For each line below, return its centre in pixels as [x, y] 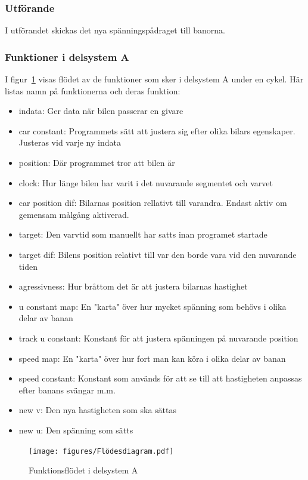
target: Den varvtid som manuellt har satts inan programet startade [143, 234]
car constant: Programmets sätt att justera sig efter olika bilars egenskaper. [157, 130]
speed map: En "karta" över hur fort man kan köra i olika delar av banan [152, 358]
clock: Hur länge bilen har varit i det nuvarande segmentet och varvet [146, 182]
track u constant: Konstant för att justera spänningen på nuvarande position [158, 338]
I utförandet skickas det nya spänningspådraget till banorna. [115, 30]
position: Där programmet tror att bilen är [97, 162]
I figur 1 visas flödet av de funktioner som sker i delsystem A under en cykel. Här [154, 79]
